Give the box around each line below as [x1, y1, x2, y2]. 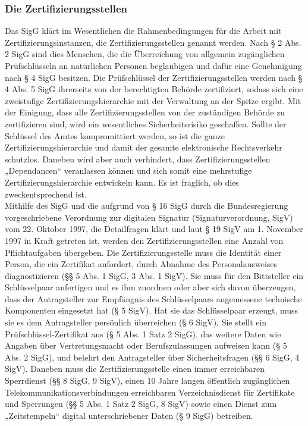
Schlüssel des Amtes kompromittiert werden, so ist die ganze [5, 129, 225, 142]
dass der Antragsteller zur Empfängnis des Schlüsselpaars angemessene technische [5, 292, 302, 305]
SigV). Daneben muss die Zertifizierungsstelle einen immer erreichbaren [5, 362, 265, 375]
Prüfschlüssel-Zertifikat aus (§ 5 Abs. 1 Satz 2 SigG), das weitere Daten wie [5, 327, 281, 340]
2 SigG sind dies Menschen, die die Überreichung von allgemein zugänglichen [5, 48, 285, 60]
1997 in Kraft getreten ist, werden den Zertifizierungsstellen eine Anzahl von [5, 234, 284, 246]
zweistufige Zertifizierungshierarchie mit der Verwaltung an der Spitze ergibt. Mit [5, 94, 301, 106]
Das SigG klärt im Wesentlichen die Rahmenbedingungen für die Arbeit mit [5, 24, 282, 37]
